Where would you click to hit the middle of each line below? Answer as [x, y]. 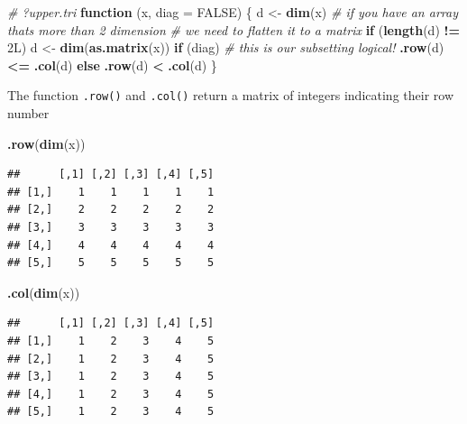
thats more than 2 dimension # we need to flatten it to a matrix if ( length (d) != [233, 29]
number [28, 113]
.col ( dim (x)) [44, 292]
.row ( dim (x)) [46, 143]
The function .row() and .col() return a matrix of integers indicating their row [230, 95]
